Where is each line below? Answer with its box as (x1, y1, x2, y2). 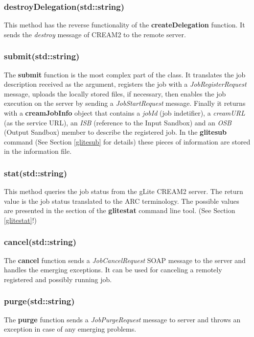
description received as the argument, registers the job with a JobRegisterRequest (4, 79, 247, 89)
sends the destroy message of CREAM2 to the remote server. (4, 29, 186, 39)
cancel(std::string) (4, 236, 76, 248)
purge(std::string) (4, 295, 75, 307)
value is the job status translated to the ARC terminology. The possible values (4, 195, 239, 206)
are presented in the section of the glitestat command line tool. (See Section (4, 205, 235, 216)
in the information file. (4, 146, 72, 156)
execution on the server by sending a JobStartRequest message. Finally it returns (4, 98, 246, 108)
